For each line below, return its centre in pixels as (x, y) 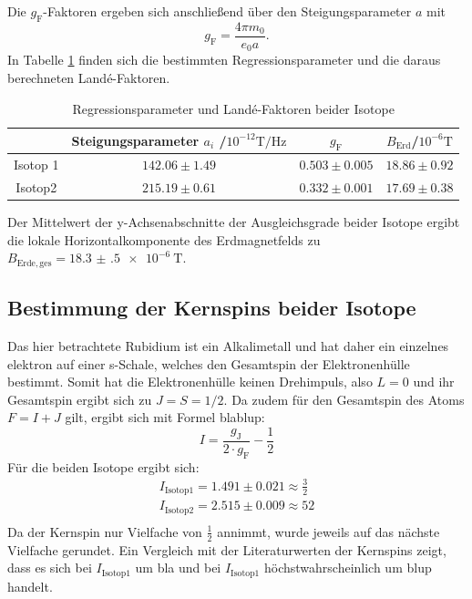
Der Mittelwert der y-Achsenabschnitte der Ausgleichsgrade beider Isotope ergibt (234, 222)
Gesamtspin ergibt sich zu (80, 399)
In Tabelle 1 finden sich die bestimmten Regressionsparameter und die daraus (224, 60)
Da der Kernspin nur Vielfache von (105, 531)
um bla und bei (178, 568)
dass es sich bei (50, 568)
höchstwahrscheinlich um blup (348, 568)
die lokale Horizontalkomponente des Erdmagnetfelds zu (164, 239)
